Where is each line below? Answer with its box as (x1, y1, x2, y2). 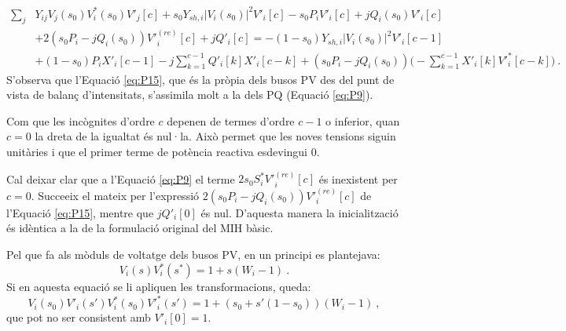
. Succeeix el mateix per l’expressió (31, 187, 200, 203)
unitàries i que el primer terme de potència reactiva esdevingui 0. (6, 144, 320, 160)
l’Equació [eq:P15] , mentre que (6, 204, 154, 220)
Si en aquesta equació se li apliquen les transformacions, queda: (6, 278, 311, 294)
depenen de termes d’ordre (167, 112, 295, 129)
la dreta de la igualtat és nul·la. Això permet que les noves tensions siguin (35, 128, 396, 144)
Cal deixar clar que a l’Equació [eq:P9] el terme (6, 170, 235, 187)
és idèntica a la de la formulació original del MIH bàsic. (6, 220, 274, 236)
